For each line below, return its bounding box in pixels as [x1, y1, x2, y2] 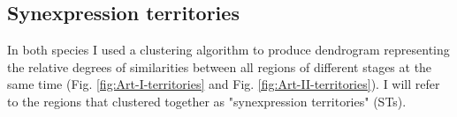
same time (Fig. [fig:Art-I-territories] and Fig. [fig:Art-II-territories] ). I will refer [7, 75, 440, 93]
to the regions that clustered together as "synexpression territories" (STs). [7, 91, 407, 110]
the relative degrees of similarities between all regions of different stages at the [7, 57, 432, 76]
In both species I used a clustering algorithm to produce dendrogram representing [7, 40, 450, 59]
